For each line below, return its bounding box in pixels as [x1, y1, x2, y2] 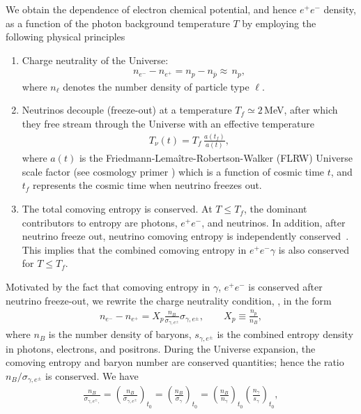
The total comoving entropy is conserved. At [22, 201, 213, 216]
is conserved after [248, 279, 323, 294]
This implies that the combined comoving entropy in [22, 242, 247, 256]
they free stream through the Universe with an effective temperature [22, 116, 314, 131]
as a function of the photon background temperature [6, 15, 230, 30]
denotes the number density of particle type [63, 79, 249, 93]
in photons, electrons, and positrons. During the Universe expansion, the [6, 341, 316, 355]
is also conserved [278, 242, 350, 256]
